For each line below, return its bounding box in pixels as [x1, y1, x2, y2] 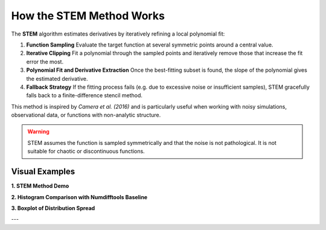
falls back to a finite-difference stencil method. [26, 92, 143, 99]
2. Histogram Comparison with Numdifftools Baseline [11, 193, 148, 200]
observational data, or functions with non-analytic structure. [11, 112, 161, 119]
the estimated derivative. [26, 75, 88, 82]
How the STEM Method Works [11, 9, 165, 22]
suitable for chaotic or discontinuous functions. [27, 148, 145, 155]
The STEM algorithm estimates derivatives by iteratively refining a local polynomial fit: [11, 30, 225, 37]
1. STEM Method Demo [11, 182, 69, 190]
